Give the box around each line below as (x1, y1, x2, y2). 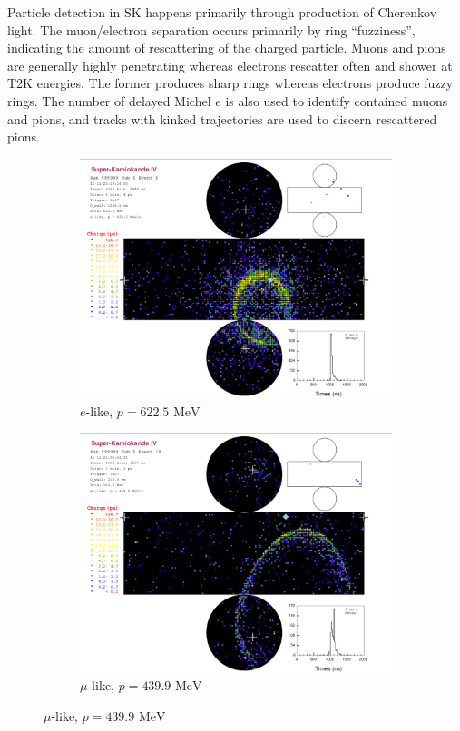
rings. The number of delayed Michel (7, 91, 211, 110)
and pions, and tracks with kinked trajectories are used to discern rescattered (7, 109, 437, 128)
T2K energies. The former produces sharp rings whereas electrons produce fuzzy (7, 73, 454, 93)
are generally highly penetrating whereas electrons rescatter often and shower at (7, 55, 453, 74)
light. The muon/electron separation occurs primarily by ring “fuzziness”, (7, 20, 416, 39)
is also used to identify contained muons (225, 91, 448, 110)
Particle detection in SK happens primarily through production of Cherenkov (7, 3, 437, 21)
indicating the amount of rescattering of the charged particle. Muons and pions (7, 38, 446, 57)
